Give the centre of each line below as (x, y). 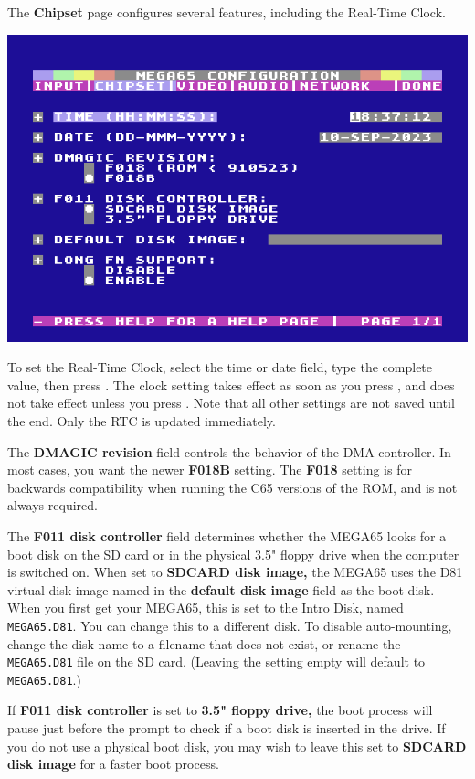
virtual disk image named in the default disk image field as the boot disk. (221, 589)
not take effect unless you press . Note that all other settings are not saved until (231, 403)
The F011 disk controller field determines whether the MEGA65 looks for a (227, 535)
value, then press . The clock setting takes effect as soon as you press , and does (231, 384)
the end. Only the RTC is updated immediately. (142, 420)
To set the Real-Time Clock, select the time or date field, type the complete (220, 367)
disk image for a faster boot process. (113, 764)
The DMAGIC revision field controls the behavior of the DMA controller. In (229, 451)
